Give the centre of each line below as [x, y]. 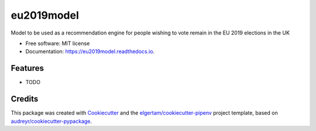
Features [27, 68]
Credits [25, 99]
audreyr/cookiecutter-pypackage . [51, 121]
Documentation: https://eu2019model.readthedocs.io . [90, 51]
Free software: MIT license [58, 43]
